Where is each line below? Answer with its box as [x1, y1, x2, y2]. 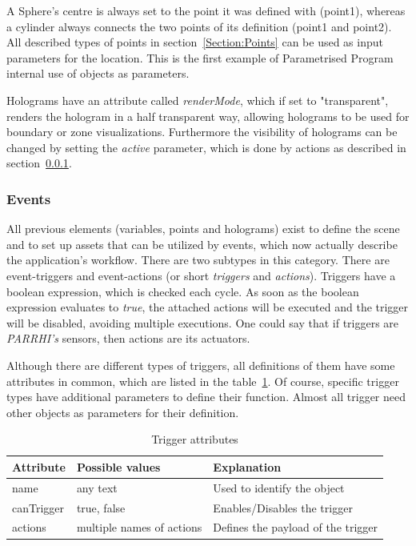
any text [76, 479, 118, 496]
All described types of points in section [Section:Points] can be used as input [6, 34, 383, 50]
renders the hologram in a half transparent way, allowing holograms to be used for [6, 107, 410, 124]
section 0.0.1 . [6, 155, 72, 171]
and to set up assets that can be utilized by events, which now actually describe [6, 235, 398, 252]
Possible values [76, 458, 161, 475]
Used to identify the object [213, 479, 345, 496]
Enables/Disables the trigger [213, 499, 353, 516]
